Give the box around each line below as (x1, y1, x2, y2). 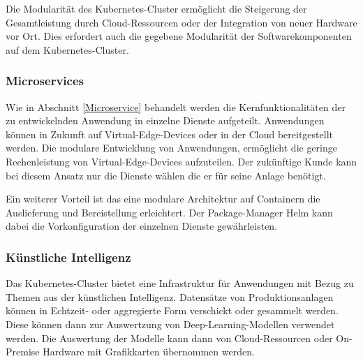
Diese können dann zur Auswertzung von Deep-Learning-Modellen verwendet (6, 316, 335, 331)
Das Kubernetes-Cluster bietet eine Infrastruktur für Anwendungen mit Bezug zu (6, 276, 354, 290)
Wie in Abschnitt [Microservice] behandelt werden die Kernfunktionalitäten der (6, 99, 346, 114)
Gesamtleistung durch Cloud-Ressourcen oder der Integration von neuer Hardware (6, 15, 357, 29)
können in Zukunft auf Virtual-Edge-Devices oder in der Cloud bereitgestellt (6, 126, 333, 141)
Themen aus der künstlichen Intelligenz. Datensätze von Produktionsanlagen (6, 289, 334, 304)
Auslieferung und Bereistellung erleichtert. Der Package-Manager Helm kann (6, 205, 333, 219)
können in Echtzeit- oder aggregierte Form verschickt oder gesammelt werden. (6, 303, 339, 318)
